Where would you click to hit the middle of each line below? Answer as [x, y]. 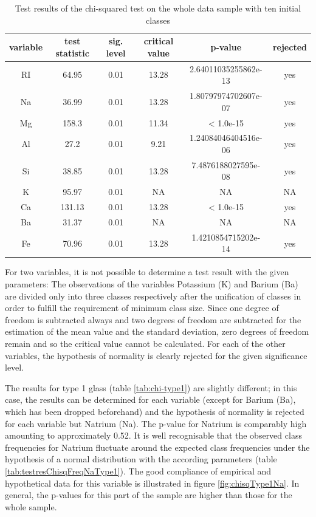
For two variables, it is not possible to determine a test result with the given [147, 272]
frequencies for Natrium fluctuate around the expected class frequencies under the [157, 447]
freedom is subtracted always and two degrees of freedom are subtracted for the [153, 319]
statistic [72, 53]
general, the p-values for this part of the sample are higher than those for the [149, 495]
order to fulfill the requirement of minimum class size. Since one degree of [142, 308]
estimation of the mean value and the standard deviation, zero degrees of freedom [157, 331]
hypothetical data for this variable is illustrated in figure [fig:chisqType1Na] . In [152, 483]
